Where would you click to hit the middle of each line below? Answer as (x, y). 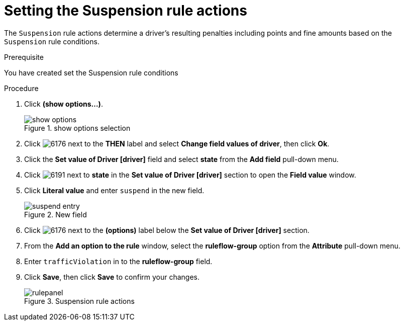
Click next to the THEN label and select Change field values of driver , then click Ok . (177, 143)
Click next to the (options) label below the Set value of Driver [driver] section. (167, 230)
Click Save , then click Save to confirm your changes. (112, 277)
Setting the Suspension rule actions (126, 11)
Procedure (21, 88)
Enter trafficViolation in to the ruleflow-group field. (118, 261)
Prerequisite (24, 57)
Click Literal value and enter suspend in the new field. (114, 190)
